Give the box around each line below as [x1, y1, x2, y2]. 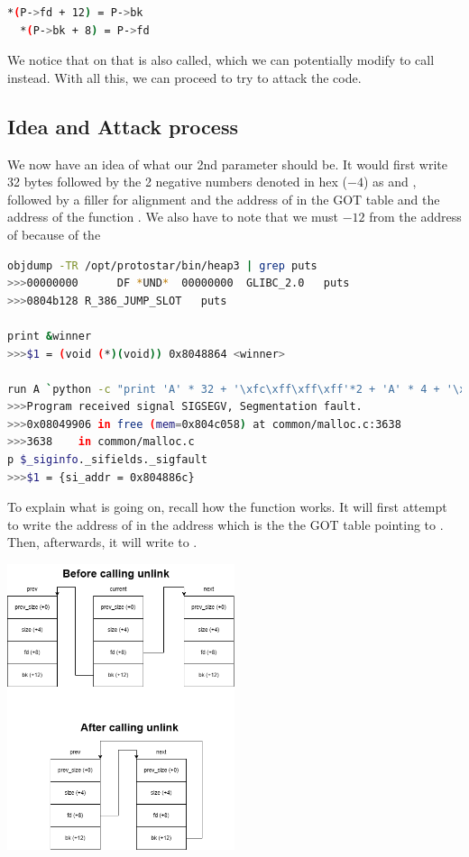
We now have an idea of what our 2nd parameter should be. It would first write [7, 154, 448, 173]
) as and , [363, 172, 417, 191]
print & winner [7, 329, 92, 342]
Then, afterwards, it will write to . [7, 533, 198, 552]
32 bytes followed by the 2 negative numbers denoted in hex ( [7, 172, 348, 191]
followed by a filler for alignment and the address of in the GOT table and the [7, 189, 440, 208]
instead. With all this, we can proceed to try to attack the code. [7, 68, 362, 87]
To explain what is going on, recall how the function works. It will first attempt [7, 497, 447, 516]
